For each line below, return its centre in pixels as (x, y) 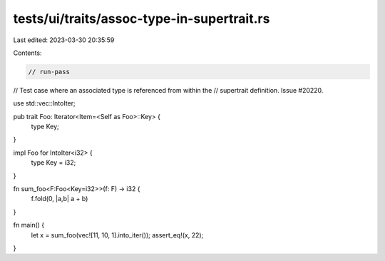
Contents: (27, 53)
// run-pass (49, 72)
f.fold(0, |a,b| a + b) (60, 199)
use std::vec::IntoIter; (44, 103)
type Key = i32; (53, 163)
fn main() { (29, 225)
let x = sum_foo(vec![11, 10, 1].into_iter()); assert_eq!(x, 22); (117, 235)
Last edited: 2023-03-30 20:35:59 (64, 40)
